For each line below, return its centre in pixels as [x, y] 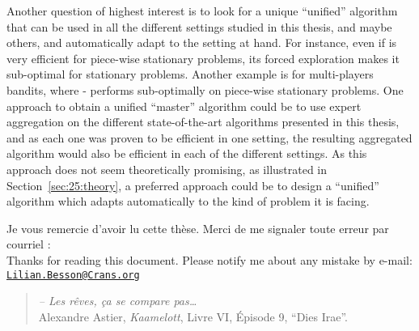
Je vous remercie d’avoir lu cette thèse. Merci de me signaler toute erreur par [198, 228]
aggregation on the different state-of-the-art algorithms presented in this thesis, [203, 122]
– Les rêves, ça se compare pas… [118, 301]
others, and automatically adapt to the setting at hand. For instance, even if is [202, 42]
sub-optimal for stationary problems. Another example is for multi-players [190, 74]
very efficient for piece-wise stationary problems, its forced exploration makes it [203, 58]
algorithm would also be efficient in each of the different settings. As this [187, 153]
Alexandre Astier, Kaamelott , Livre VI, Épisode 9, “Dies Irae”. [193, 316]
